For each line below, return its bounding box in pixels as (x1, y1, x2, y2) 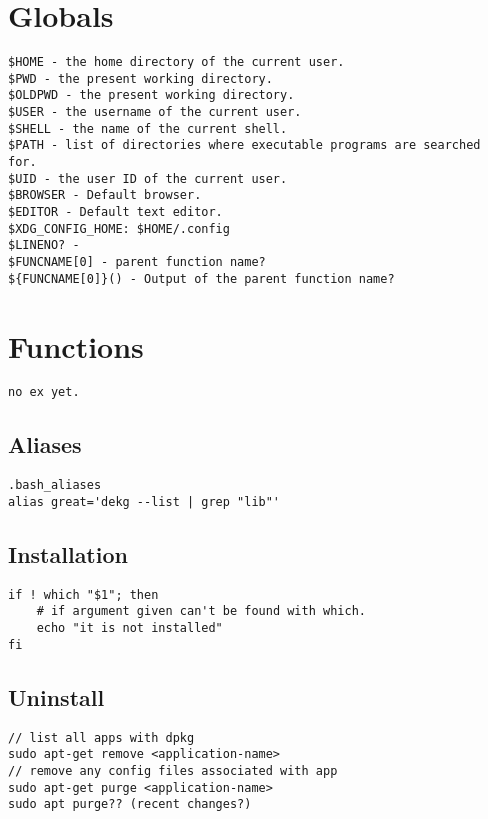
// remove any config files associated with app (8, 763, 338, 778)
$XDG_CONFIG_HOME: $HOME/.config (8, 221, 230, 236)
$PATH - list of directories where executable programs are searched (8, 138, 481, 153)
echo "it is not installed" (36, 621, 223, 636)
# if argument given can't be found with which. (36, 604, 366, 619)
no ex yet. (8, 385, 80, 400)
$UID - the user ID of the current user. (8, 171, 288, 186)
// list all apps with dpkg (8, 730, 195, 745)
